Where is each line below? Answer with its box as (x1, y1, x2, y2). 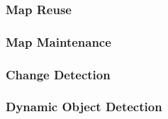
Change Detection (6, 65, 111, 83)
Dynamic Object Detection (6, 98, 162, 115)
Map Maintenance (6, 33, 111, 50)
